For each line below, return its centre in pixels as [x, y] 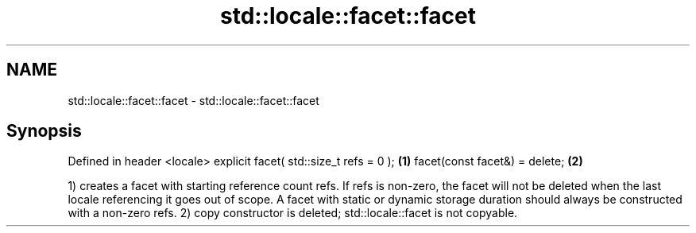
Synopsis [44, 131]
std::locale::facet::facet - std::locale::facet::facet [193, 100]
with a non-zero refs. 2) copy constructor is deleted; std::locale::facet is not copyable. [293, 213]
